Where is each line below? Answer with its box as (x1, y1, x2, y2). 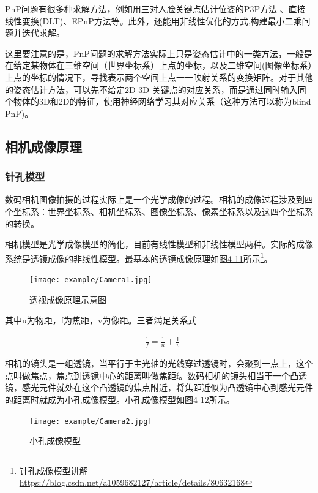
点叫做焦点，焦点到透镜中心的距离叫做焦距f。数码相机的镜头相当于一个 (5, 369, 290, 382)
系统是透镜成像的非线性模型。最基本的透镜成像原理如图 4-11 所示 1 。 (5, 250, 273, 265)
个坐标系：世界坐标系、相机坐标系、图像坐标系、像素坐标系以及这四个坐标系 (5, 205, 313, 217)
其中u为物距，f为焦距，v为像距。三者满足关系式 (5, 314, 197, 326)
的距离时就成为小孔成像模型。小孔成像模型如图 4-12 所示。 (5, 393, 235, 405)
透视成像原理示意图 (29, 293, 106, 306)
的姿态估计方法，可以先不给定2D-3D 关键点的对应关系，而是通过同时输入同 (5, 83, 306, 96)
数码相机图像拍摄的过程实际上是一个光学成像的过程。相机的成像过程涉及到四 (5, 193, 313, 206)
